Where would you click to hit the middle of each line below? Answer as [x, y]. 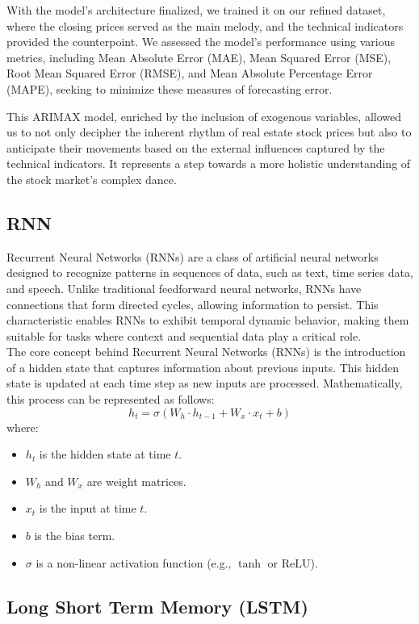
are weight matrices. [136, 481]
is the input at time [88, 508]
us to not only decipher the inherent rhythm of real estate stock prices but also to [209, 132]
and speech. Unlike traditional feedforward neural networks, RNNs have [184, 288]
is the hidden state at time [105, 454]
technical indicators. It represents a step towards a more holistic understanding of [209, 163]
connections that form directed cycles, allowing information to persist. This [193, 304]
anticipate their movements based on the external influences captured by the [196, 147]
